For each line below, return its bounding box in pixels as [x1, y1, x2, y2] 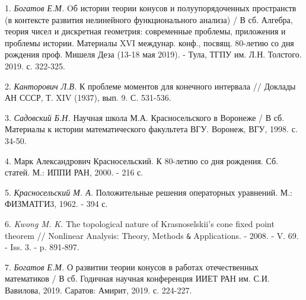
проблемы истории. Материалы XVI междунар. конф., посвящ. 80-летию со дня [5, 36, 294, 49]
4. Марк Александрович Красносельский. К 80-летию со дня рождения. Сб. [5, 154, 278, 167]
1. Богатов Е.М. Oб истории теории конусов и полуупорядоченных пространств [5, 2, 297, 14]
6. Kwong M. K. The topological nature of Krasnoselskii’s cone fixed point [5, 217, 275, 229]
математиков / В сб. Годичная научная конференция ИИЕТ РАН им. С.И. [5, 272, 270, 285]
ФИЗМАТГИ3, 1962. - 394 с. [5, 197, 108, 210]
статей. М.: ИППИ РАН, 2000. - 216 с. [5, 166, 144, 178]
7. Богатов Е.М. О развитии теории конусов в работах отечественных [5, 260, 259, 273]
